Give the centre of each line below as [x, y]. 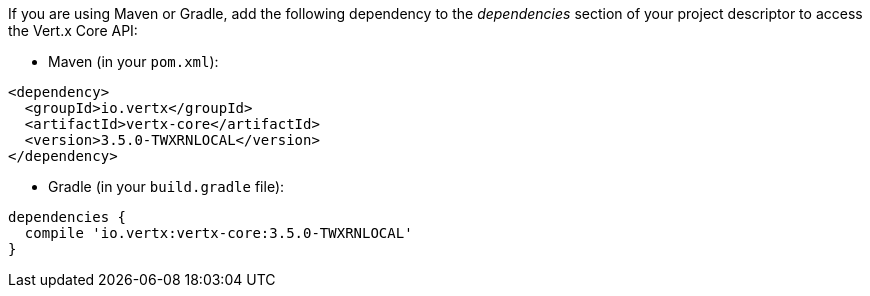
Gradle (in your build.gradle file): [166, 186]
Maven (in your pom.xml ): [133, 61]
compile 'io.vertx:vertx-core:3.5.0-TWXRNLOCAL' [218, 233]
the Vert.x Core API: [73, 30]
